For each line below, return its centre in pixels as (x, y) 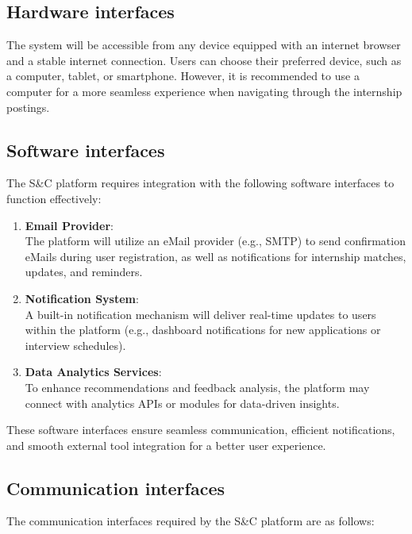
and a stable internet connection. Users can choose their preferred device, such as (204, 60)
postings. (28, 107)
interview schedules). (75, 345)
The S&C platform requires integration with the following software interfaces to (200, 183)
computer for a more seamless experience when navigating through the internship (204, 91)
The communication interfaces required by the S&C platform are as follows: (191, 521)
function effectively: (54, 198)
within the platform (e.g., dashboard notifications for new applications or (203, 330)
